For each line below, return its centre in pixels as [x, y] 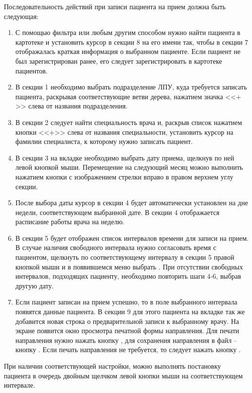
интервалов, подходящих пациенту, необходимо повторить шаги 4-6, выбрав [128, 276]
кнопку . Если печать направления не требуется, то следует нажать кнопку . [128, 349]
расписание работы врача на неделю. [70, 222]
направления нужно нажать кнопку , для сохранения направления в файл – [126, 340]
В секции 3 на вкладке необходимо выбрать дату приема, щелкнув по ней [125, 157]
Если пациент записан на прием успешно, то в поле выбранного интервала [126, 302]
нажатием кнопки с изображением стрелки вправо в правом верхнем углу [124, 176]
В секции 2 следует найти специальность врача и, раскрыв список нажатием [129, 122]
